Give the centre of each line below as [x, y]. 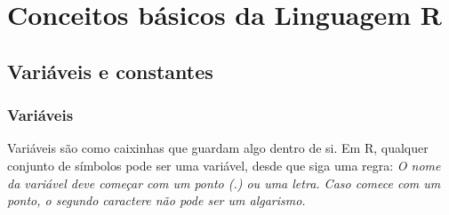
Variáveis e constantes [110, 71]
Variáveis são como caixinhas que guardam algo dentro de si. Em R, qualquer [218, 148]
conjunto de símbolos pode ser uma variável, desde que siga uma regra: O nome [224, 165]
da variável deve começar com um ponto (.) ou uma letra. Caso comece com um [224, 183]
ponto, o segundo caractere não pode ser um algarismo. [156, 200]
